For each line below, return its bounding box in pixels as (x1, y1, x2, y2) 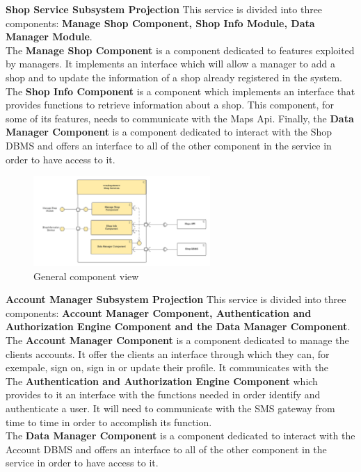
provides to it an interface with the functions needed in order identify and (6, 387, 321, 402)
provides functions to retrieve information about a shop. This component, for (6, 97, 334, 112)
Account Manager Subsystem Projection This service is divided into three (6, 292, 346, 307)
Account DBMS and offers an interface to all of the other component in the (6, 441, 327, 456)
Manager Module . (6, 29, 93, 44)
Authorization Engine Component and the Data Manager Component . (6, 319, 351, 334)
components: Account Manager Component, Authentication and (6, 305, 312, 320)
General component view (33, 268, 139, 283)
